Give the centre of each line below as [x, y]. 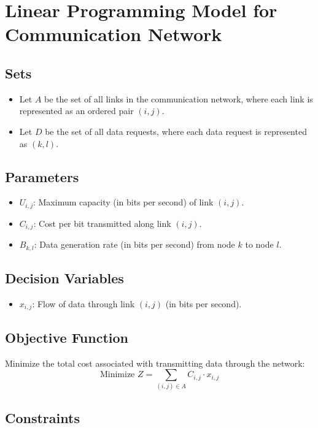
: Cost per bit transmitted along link [102, 223]
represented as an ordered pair [76, 111]
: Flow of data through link [83, 303]
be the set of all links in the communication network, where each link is [179, 98]
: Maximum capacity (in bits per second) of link [123, 202]
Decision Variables [64, 278]
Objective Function [67, 337]
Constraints [42, 417]
